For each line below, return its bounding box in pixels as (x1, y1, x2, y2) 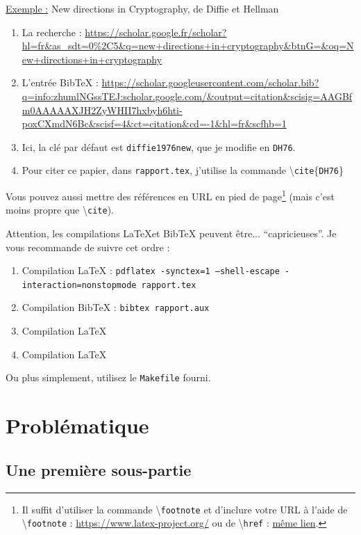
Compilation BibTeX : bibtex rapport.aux (22, 300, 210, 314)
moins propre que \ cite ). (6, 202, 114, 217)
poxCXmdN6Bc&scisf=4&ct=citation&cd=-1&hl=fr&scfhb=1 (22, 116, 287, 131)
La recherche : (22, 24, 82, 39)
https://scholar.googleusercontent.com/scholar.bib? (101, 75, 319, 90)
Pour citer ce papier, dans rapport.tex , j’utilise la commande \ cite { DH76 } (22, 163, 344, 177)
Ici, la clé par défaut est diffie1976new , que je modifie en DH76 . (22, 139, 296, 154)
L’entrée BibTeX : (22, 75, 99, 90)
